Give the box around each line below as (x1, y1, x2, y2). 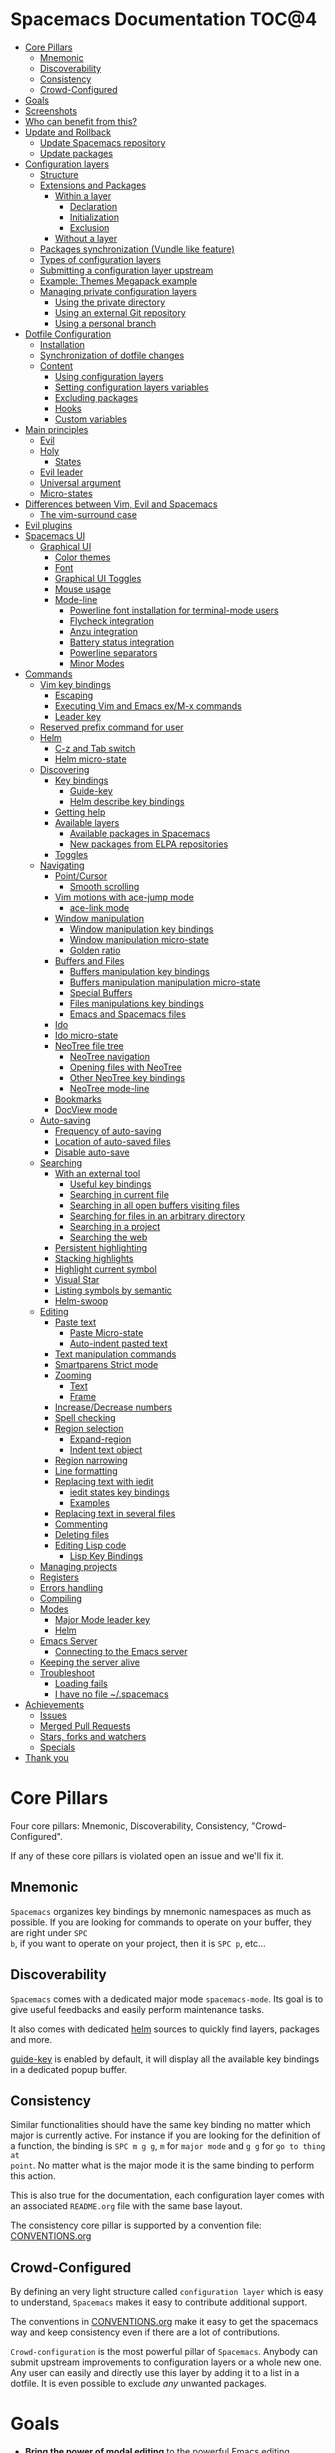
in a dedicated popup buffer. (10, 2063, 128, 2075)
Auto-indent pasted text (69, 1337, 168, 1349)
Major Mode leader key (54, 1613, 151, 1625)
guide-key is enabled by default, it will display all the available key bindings (10, 2053, 320, 2065)
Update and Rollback (24, 126, 112, 138)
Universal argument (39, 476, 122, 488)
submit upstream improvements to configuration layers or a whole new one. (10, 2356, 322, 2368)
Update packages (39, 147, 113, 159)
